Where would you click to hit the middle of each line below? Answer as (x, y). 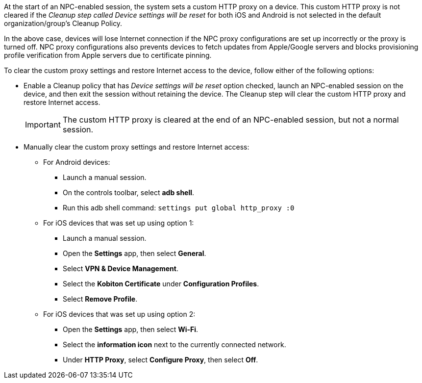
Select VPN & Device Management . (121, 268)
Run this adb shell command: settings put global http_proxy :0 (179, 208)
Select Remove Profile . (100, 299)
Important (43, 125)
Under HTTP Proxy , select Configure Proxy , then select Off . (161, 360)
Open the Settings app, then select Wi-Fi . (131, 329)
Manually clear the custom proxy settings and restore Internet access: (137, 147)
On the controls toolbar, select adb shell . (129, 192)
